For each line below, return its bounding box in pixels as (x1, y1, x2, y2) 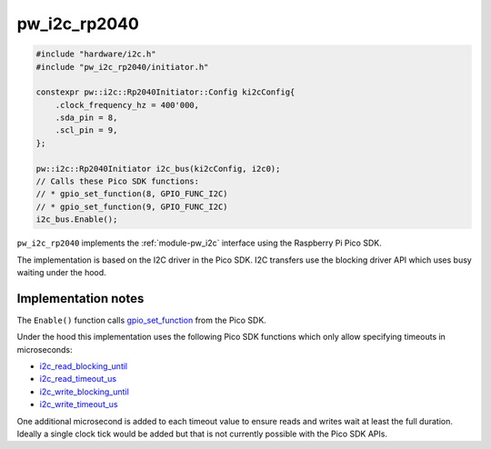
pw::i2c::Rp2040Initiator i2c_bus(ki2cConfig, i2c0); (35, 164, 281, 174)
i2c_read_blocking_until (39, 361, 127, 372)
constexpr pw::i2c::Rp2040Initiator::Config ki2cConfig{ (35, 87, 296, 97)
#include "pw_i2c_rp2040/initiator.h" (35, 62, 209, 72)
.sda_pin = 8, (55, 113, 118, 123)
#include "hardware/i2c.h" (35, 49, 156, 59)
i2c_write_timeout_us (39, 399, 118, 410)
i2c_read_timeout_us (39, 374, 117, 384)
